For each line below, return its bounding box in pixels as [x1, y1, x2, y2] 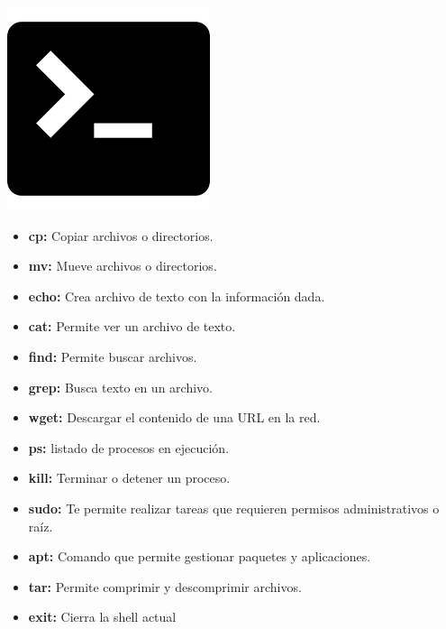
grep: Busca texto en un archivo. [28, 377, 213, 396]
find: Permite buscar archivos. [28, 347, 197, 365]
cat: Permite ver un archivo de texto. [28, 317, 236, 336]
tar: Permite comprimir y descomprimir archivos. [28, 577, 302, 596]
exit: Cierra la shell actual [28, 607, 177, 626]
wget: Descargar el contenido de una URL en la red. [28, 408, 321, 427]
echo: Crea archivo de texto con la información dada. [28, 286, 325, 305]
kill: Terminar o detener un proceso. [28, 468, 231, 487]
